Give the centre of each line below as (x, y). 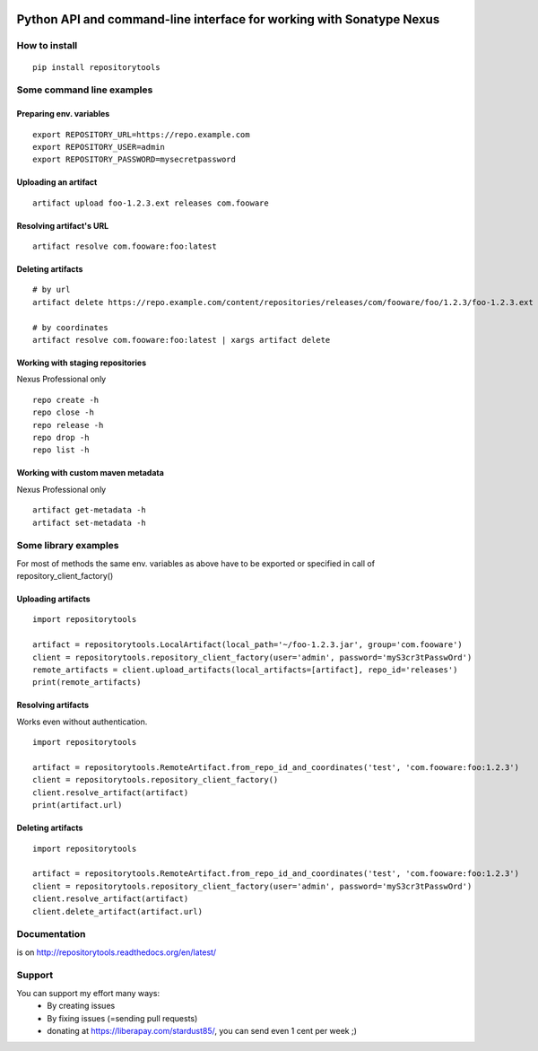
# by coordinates (70, 327)
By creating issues (81, 1006)
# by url (52, 290)
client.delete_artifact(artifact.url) (118, 911)
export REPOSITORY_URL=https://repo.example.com (141, 134)
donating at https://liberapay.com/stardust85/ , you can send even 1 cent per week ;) (202, 1030)
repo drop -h (61, 438)
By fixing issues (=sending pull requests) (122, 1018)
